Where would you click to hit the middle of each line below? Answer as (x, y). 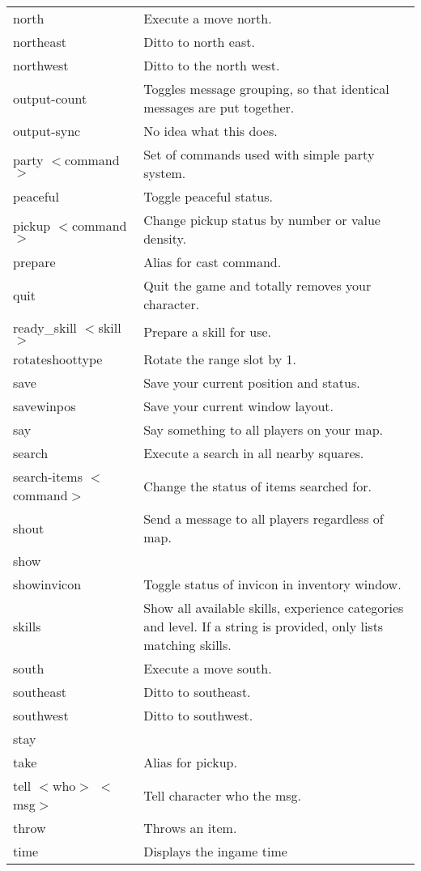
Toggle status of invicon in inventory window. (272, 584)
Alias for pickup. (190, 762)
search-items (48, 476)
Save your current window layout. (238, 406)
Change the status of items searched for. (257, 486)
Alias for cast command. (213, 262)
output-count (50, 98)
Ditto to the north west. (212, 65)
